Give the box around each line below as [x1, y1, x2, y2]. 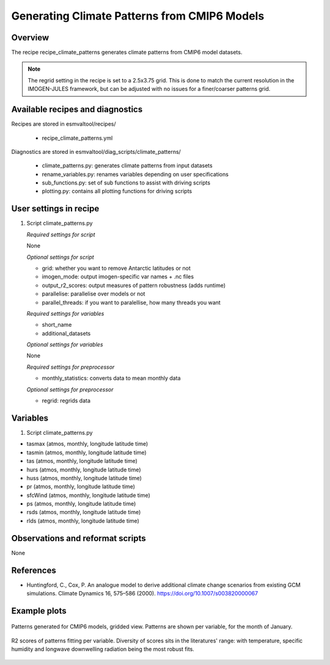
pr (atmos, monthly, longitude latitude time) [26, 483, 136, 490]
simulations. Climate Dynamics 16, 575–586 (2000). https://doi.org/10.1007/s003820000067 [26, 590, 258, 597]
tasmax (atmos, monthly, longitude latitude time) [26, 440, 148, 448]
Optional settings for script [26, 253, 94, 261]
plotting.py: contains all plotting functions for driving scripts [42, 187, 193, 195]
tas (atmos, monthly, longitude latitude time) [26, 457, 137, 465]
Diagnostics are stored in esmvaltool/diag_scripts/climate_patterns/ [11, 148, 182, 155]
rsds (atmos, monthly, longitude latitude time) [26, 509, 141, 516]
